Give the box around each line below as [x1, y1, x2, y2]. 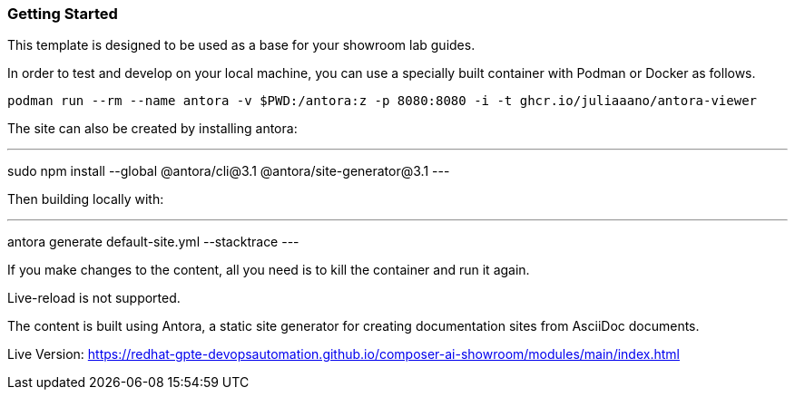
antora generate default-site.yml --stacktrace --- [7, 234, 299, 250]
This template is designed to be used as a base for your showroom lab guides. [7, 37, 476, 53]
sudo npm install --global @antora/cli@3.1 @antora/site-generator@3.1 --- [7, 163, 450, 179]
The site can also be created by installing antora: [7, 121, 298, 137]
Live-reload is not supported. [7, 290, 181, 306]
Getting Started [7, 5, 118, 23]
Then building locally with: [7, 191, 164, 208]
